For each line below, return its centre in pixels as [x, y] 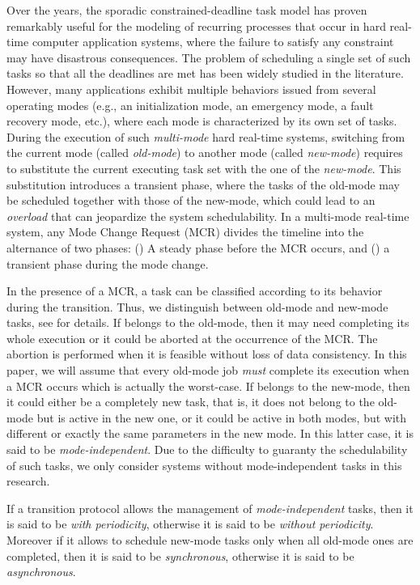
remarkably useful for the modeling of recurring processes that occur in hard [196, 25]
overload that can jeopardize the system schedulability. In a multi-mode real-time [208, 216]
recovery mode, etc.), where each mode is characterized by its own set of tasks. [202, 121]
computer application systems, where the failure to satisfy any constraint [213, 42]
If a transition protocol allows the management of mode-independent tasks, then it [210, 508]
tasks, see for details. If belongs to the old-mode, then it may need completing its [208, 322]
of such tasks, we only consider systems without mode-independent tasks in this [204, 465]
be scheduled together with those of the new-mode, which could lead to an [191, 200]
